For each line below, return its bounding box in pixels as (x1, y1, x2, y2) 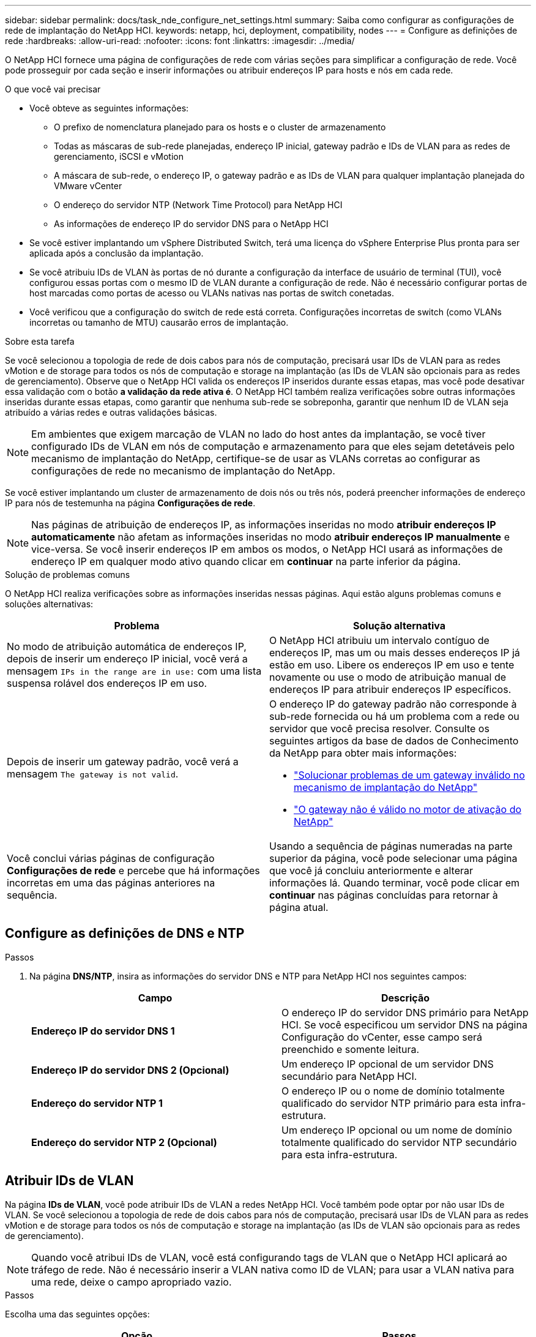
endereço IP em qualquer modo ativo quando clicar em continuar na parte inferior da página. (31, 555, 461, 567)
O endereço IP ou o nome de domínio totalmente (281, 1084, 505, 1097)
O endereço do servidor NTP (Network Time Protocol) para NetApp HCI (54, 200, 343, 210)
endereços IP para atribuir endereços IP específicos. (269, 683, 512, 695)
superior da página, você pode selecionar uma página (269, 852, 518, 864)
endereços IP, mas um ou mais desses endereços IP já (269, 646, 520, 659)
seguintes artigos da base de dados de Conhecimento (269, 735, 519, 747)
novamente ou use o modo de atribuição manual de (269, 671, 507, 683)
